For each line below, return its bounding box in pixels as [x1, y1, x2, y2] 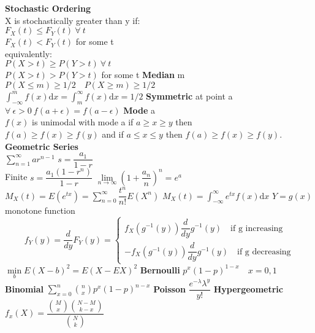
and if [102, 127, 124, 140]
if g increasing [230, 224, 283, 233]
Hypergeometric [213, 282, 283, 295]
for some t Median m [101, 68, 185, 81]
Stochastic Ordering [5, 2, 91, 14]
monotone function [5, 204, 75, 217]
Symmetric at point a [146, 89, 233, 102]
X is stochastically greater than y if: [5, 14, 140, 26]
